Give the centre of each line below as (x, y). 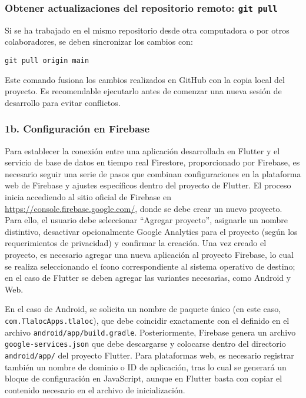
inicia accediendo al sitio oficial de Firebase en (88, 197)
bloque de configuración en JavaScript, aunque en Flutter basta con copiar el (144, 378)
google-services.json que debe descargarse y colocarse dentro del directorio (145, 344)
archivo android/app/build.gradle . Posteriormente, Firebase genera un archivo (150, 332)
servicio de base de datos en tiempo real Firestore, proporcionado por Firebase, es (152, 162)
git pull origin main (47, 60)
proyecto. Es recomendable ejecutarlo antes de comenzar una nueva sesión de (143, 91)
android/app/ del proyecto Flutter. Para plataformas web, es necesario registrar (149, 355)
